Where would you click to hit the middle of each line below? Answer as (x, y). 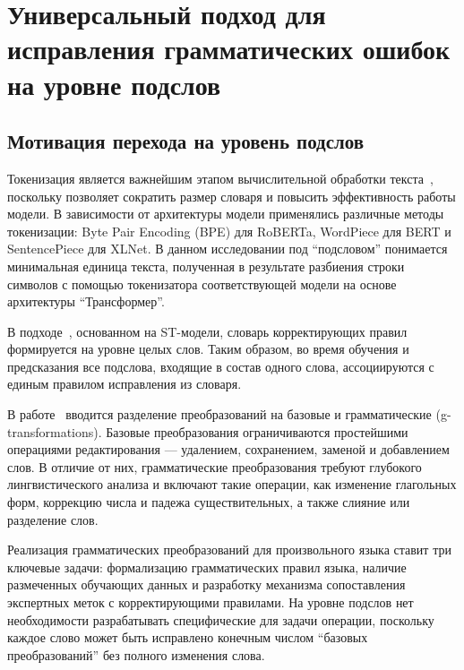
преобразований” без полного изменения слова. (136, 654)
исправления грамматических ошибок (229, 49)
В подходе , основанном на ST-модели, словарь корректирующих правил (207, 331)
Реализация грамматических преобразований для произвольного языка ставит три (229, 550)
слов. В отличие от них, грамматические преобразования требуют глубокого (215, 466)
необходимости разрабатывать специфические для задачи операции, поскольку (221, 619)
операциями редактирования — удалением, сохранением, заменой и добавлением (228, 449)
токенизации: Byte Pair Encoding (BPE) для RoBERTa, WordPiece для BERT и (229, 231)
